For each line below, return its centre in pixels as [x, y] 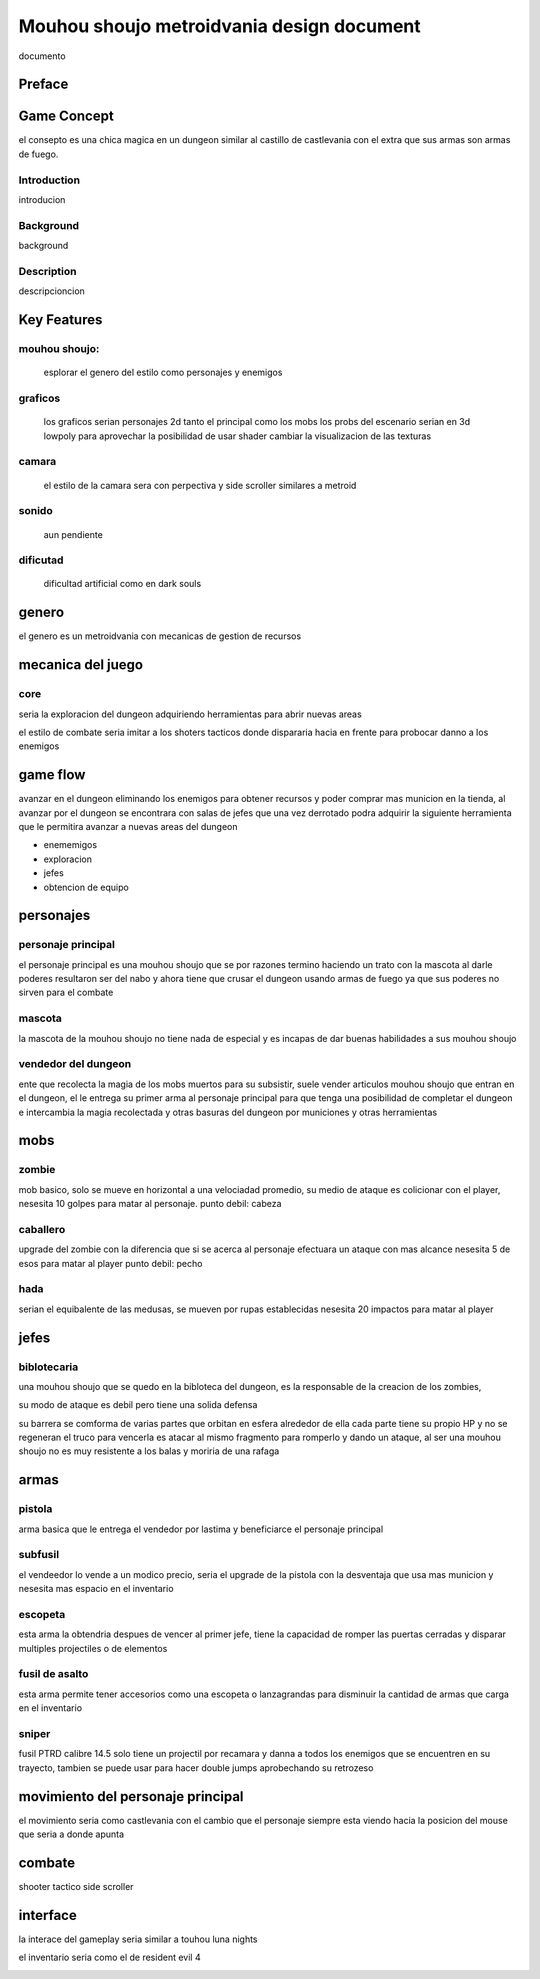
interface [47, 1915]
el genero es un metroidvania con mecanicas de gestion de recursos [160, 636]
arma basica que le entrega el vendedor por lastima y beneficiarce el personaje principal [201, 1529]
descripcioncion [51, 291]
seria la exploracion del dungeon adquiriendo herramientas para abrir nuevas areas [190, 714]
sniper [34, 1733]
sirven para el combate [66, 992]
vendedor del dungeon [75, 1064]
